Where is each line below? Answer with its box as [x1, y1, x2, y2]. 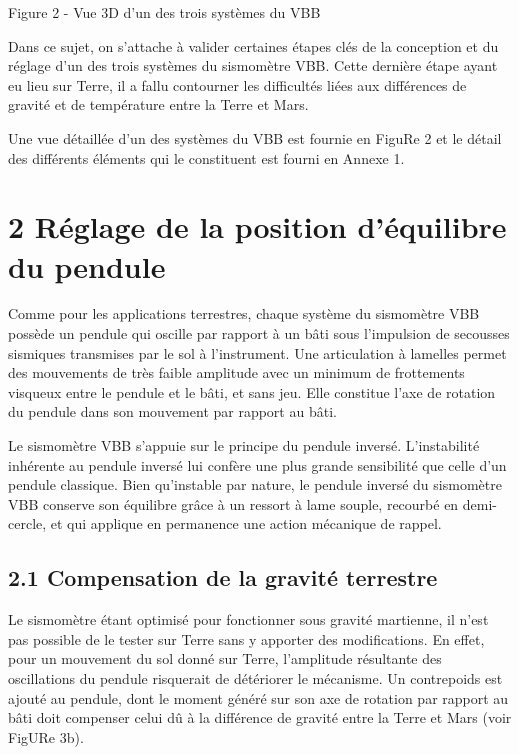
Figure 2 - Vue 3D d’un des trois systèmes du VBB [8, 2, 321, 22]
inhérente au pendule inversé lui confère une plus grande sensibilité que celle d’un [8, 454, 507, 475]
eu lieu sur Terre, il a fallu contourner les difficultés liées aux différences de [8, 74, 467, 95]
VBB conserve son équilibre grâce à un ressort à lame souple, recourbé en [8, 493, 459, 514]
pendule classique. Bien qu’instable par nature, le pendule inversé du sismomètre [8, 474, 502, 495]
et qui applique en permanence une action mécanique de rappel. [50, 513, 442, 534]
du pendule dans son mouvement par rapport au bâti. [8, 401, 337, 422]
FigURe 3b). [8, 726, 84, 747]
